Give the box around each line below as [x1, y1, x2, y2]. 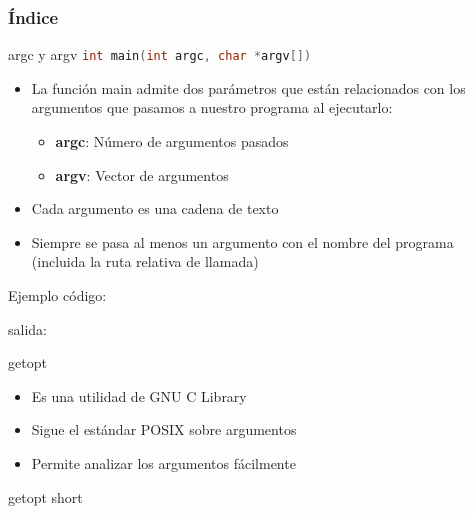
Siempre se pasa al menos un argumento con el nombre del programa [31, 231, 454, 252]
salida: [8, 318, 47, 339]
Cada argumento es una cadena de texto [31, 198, 279, 219]
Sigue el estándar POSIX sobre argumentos [31, 419, 297, 440]
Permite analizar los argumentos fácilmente [31, 453, 296, 473]
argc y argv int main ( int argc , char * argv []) [8, 44, 312, 65]
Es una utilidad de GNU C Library [31, 385, 247, 406]
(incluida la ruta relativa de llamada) [31, 251, 259, 272]
